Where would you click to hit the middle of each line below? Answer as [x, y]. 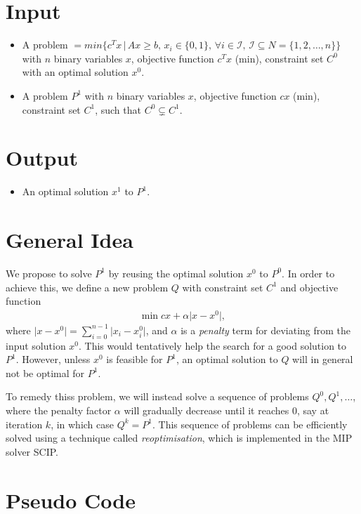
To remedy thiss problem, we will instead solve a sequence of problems [157, 396]
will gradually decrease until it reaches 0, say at [227, 410]
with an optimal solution [75, 72]
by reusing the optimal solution [176, 273]
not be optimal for [45, 373]
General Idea [70, 239]
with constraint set [223, 287]
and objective [309, 287]
